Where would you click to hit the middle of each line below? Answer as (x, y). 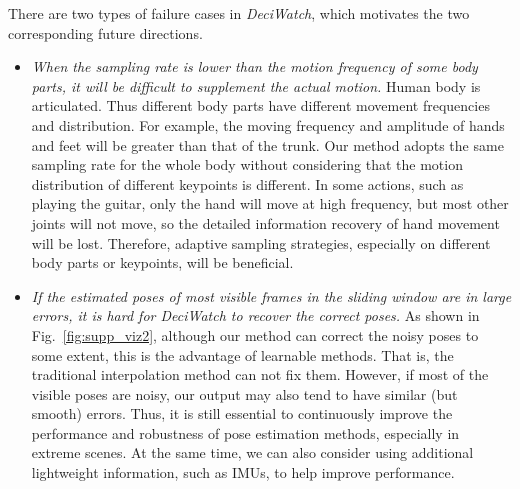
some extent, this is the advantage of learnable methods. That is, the (242, 354)
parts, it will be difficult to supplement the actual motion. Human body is (256, 85)
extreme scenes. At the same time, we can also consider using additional (252, 452)
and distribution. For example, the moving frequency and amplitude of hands (268, 124)
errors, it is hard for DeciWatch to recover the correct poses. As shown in (255, 315)
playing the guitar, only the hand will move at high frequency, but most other (270, 203)
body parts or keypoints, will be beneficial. (162, 262)
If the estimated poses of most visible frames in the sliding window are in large (271, 295)
